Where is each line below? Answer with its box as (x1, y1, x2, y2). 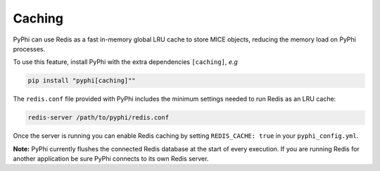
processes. (13, 44, 46, 53)
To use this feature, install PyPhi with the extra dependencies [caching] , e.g (13, 58, 239, 66)
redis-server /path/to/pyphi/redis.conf (27, 113, 169, 122)
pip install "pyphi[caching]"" (27, 77, 137, 84)
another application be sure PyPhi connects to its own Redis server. (13, 155, 209, 163)
